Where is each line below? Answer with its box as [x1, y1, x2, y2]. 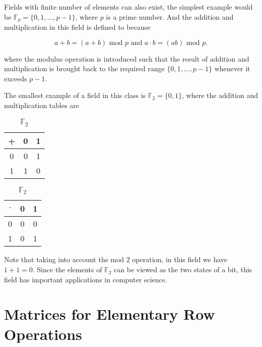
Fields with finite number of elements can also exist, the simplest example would [4, 2, 253, 12]
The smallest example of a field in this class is [4, 90, 146, 101]
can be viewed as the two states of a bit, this [114, 264, 252, 275]
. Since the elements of [32, 264, 102, 275]
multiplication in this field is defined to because [4, 22, 151, 32]
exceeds [4, 73, 27, 83]
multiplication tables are [4, 100, 80, 111]
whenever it [214, 63, 250, 74]
